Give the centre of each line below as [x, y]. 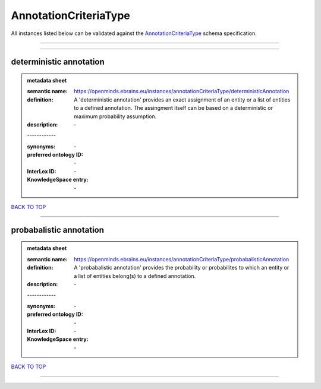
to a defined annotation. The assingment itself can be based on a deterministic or [174, 108]
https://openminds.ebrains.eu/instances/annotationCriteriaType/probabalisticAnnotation [182, 259]
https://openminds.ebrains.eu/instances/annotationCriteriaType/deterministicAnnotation [182, 91]
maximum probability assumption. [115, 116]
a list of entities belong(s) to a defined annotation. [135, 276]
